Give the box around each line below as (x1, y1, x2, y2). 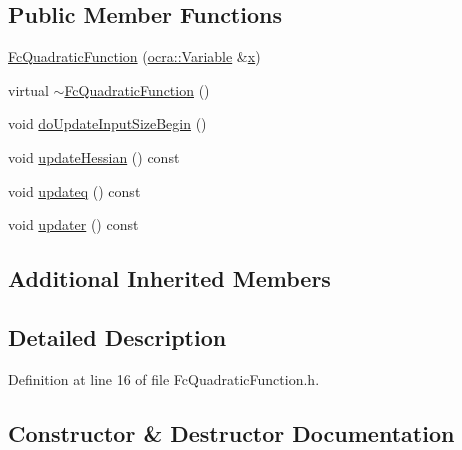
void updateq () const (8, 180, 141, 201)
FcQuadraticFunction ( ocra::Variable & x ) (8, 46, 261, 67)
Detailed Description (8, 321, 227, 352)
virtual (8, 79, 49, 100)
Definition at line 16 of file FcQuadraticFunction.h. (8, 368, 320, 389)
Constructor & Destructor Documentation (8, 417, 455, 448)
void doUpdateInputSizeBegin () (8, 113, 207, 134)
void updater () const (8, 214, 139, 235)
